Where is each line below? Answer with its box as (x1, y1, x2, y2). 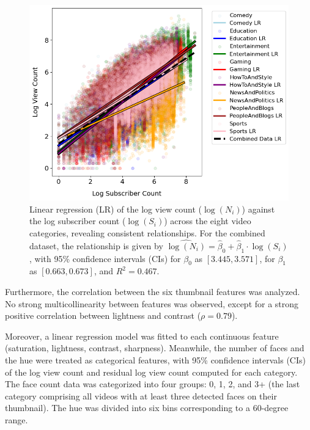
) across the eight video (164, 214, 251, 227)
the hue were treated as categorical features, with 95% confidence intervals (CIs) (5, 354, 306, 366)
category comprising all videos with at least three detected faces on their (5, 389, 277, 402)
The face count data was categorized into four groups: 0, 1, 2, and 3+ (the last (5, 377, 300, 390)
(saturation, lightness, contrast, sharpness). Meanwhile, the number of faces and (5, 341, 304, 354)
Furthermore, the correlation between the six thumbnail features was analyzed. (5, 285, 300, 298)
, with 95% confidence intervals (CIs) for (29, 252, 181, 264)
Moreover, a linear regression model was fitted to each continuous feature (5, 329, 279, 342)
